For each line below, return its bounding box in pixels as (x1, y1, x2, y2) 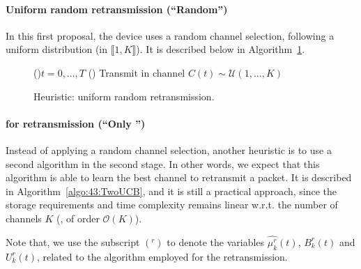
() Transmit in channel (88, 65, 185, 79)
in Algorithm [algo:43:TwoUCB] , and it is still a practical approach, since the (6, 183, 337, 198)
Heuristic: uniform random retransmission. (33, 89, 215, 103)
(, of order (56, 210, 100, 225)
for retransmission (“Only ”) (6, 116, 146, 130)
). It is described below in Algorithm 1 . (136, 42, 305, 56)
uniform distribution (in (6, 42, 108, 56)
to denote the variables (167, 234, 265, 249)
